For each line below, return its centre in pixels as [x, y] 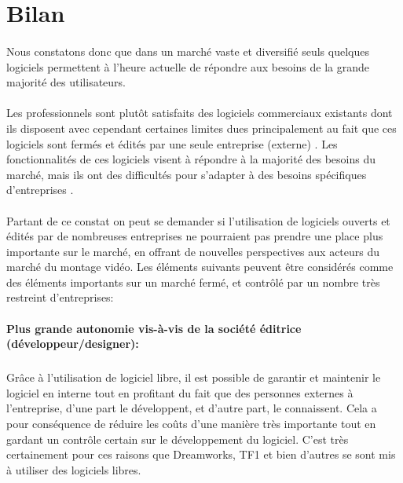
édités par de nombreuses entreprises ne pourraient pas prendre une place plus [195, 236]
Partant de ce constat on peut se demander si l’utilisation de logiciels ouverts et [198, 220]
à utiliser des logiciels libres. [74, 469]
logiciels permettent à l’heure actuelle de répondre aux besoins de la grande [188, 66]
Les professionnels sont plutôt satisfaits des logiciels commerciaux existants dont [200, 113]
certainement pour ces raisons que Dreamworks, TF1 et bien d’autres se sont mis [201, 454]
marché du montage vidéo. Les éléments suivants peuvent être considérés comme [200, 267]
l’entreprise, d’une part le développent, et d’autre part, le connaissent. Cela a [192, 408]
